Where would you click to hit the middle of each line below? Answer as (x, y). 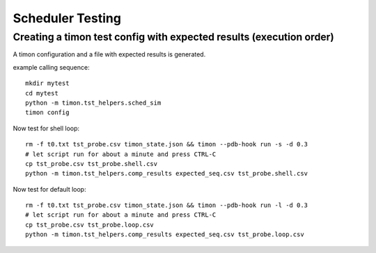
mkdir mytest (47, 83)
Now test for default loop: (49, 189)
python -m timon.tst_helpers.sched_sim (93, 102)
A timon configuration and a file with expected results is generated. (109, 54)
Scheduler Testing (67, 18)
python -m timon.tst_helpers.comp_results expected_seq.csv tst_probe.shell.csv (167, 174)
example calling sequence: (51, 67)
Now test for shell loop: (46, 128)
